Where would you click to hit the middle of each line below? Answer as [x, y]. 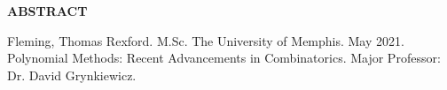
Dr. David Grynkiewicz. [72, 75]
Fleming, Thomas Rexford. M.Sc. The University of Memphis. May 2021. [206, 40]
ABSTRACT [47, 11]
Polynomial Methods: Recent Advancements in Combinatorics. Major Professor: [224, 58]
